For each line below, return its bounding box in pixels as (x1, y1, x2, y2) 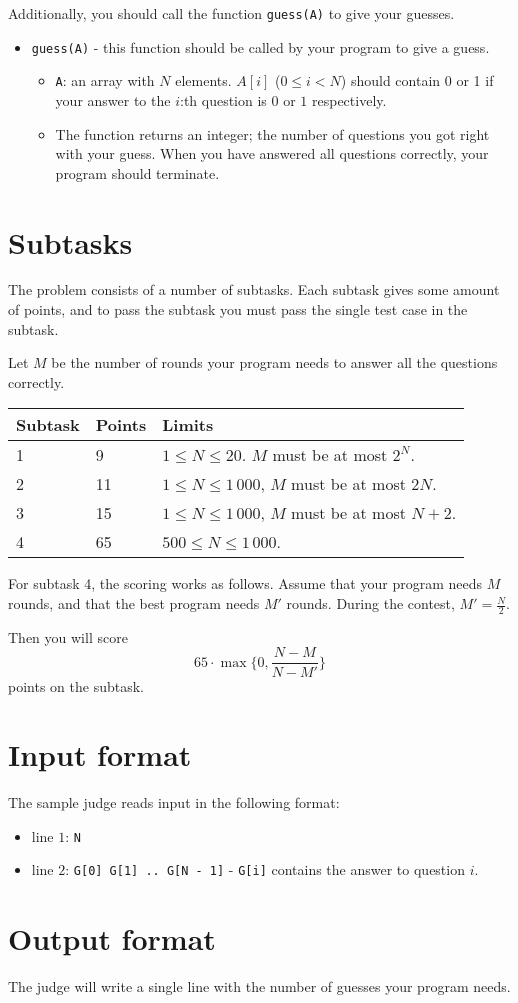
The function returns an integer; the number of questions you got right (55, 123, 490, 144)
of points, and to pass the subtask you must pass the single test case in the (8, 299, 468, 320)
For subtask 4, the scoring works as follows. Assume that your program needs (8, 573, 482, 594)
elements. (175, 70, 232, 91)
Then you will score (8, 626, 128, 647)
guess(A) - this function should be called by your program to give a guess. (31, 36, 490, 57)
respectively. (312, 89, 387, 110)
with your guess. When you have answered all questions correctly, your (55, 143, 489, 164)
